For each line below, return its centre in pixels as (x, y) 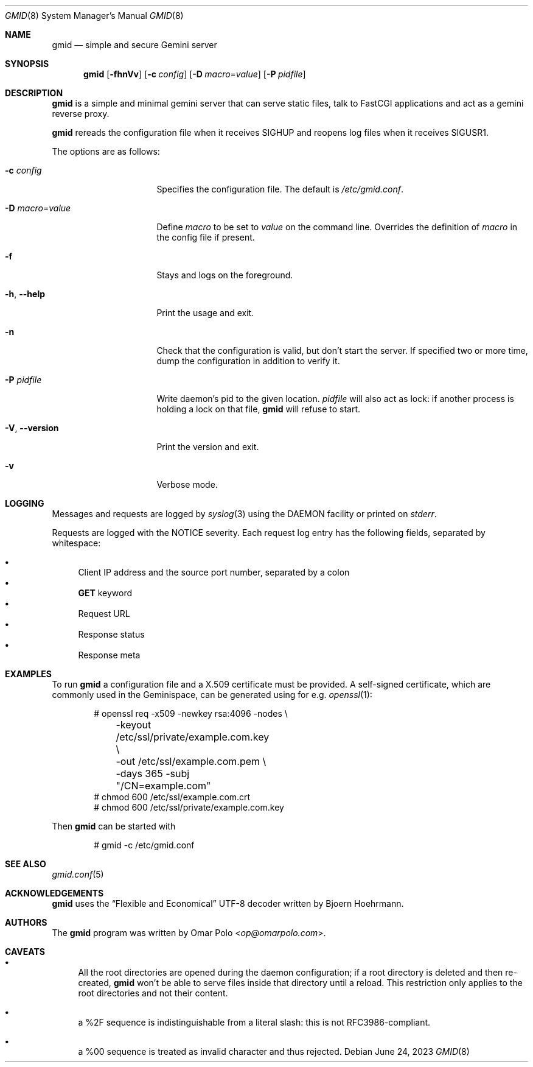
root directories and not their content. (153, 993)
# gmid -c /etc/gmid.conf (144, 845)
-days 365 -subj (153, 773)
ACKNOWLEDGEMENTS (54, 893)
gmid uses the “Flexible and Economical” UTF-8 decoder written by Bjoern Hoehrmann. (228, 903)
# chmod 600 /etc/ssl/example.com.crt (172, 797)
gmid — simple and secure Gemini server (134, 45)
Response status (111, 634)
